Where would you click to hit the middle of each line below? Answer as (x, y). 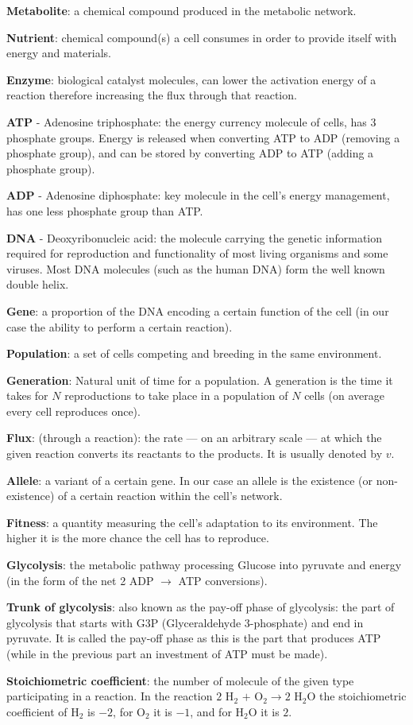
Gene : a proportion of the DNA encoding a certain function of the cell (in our (198, 310)
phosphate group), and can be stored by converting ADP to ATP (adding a (190, 153)
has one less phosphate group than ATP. (105, 210)
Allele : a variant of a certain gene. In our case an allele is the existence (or (190, 480)
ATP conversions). (223, 580)
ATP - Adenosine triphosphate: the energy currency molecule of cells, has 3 (191, 121)
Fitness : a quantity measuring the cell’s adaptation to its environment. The (192, 522)
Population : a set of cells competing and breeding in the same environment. (194, 353)
